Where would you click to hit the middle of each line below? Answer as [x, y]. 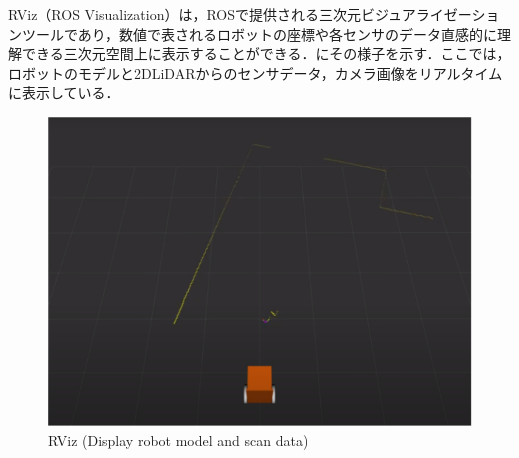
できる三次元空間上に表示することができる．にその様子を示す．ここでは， [266, 53]
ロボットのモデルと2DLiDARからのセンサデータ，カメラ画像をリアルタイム [255, 72]
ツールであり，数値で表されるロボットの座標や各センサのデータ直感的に [259, 33]
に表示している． [64, 92]
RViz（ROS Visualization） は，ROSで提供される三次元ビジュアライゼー [240, 14]
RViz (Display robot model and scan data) [178, 439]
